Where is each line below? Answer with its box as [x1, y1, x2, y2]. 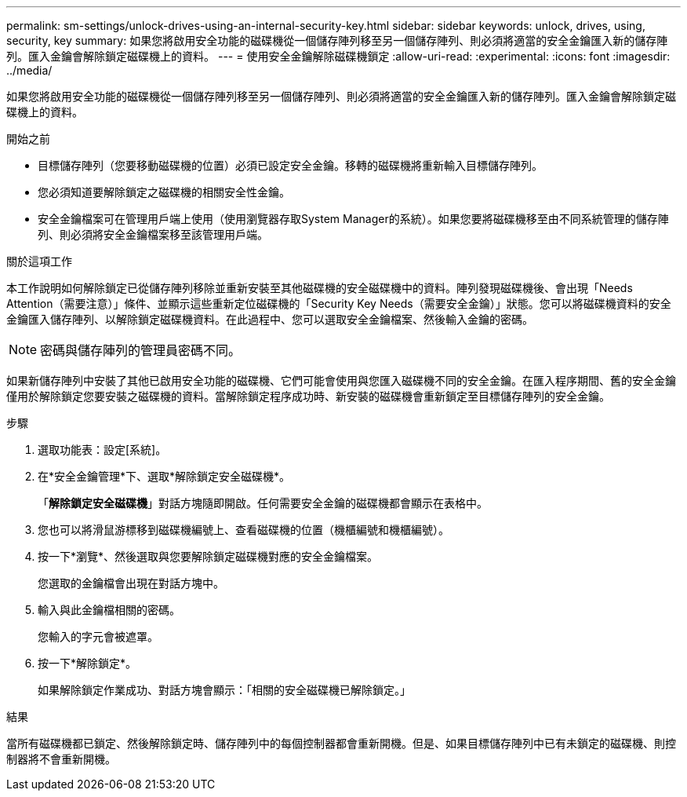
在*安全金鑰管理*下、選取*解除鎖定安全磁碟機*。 [38, 470, 291, 483]
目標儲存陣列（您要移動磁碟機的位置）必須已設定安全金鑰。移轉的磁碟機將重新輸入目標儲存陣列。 [38, 159, 543, 172]
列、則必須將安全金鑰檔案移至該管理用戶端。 [38, 228, 268, 241]
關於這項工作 [6, 254, 72, 268]
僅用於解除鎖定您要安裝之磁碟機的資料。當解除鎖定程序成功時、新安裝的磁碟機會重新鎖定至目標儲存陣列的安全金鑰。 [6, 389, 610, 403]
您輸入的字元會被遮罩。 [38, 630, 158, 643]
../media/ [6, 64, 53, 77]
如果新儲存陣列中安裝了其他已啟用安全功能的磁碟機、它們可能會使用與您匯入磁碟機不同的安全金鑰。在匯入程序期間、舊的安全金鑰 [6, 374, 676, 387]
